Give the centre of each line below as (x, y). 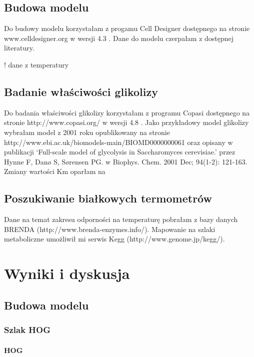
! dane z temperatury (36, 64)
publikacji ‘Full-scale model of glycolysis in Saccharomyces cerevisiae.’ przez (120, 152)
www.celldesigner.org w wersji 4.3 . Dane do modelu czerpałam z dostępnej (119, 38)
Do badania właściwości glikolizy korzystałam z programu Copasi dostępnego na (127, 112)
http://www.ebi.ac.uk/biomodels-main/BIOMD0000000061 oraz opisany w (118, 142)
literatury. (19, 48)
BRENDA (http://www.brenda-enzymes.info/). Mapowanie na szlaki (110, 229)
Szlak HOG (27, 329)
